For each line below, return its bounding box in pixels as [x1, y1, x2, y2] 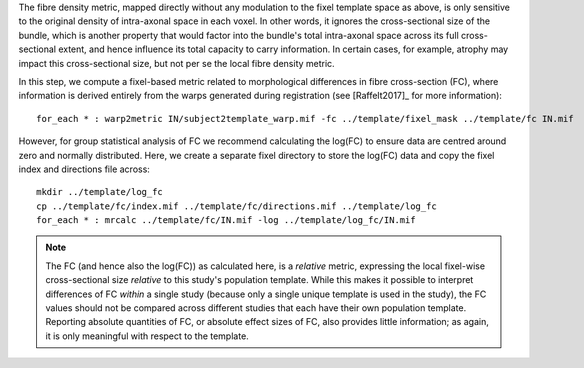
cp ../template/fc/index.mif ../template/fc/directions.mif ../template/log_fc [36, 200, 437, 212]
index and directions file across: [18, 163, 150, 175]
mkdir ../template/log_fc [36, 186, 164, 198]
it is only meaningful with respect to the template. [45, 330, 249, 342]
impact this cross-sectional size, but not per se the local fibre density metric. [18, 57, 335, 69]
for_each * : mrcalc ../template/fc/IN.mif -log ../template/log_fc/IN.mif [36, 215, 416, 226]
